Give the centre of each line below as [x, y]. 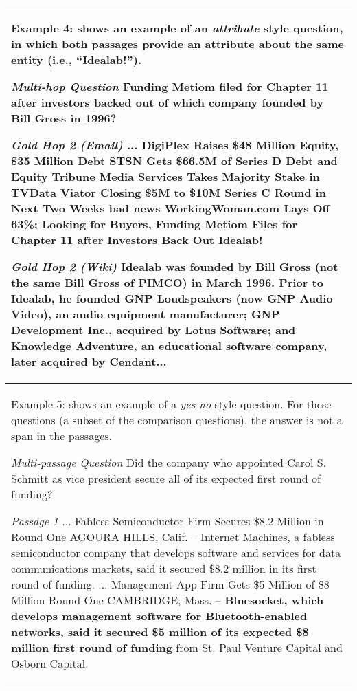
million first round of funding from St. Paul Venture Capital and [177, 647]
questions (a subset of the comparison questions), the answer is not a [177, 420]
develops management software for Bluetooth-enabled [159, 616]
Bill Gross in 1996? [64, 118]
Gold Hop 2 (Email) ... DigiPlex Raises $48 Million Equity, [175, 145]
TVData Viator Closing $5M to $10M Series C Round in [169, 192]
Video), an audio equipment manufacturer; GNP [146, 314]
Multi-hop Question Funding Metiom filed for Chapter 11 [170, 86]
